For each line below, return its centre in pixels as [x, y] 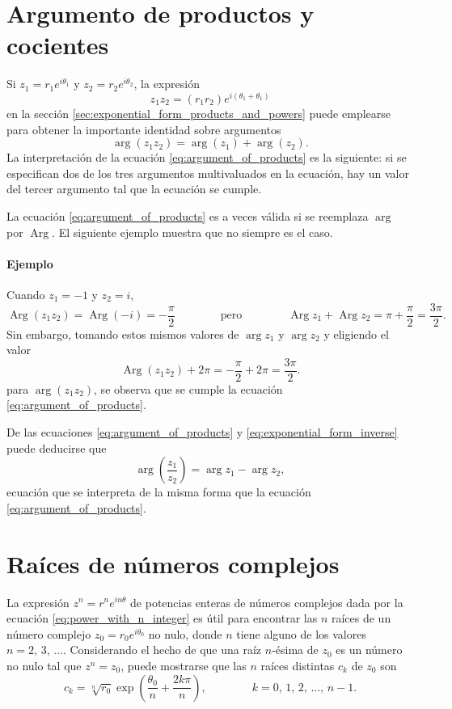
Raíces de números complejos [173, 563]
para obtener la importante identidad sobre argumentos [144, 129]
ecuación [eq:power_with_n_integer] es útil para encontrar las [162, 618]
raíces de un [361, 618]
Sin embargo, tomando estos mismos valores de [123, 333]
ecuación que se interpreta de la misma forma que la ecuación [159, 492]
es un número [369, 650]
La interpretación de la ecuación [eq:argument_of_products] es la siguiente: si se [207, 157]
